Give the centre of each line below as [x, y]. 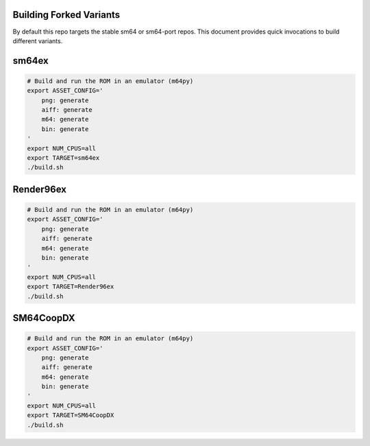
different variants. [38, 40]
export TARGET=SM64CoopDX [71, 415]
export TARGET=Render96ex [71, 287]
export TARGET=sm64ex [63, 158]
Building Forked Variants [66, 15]
